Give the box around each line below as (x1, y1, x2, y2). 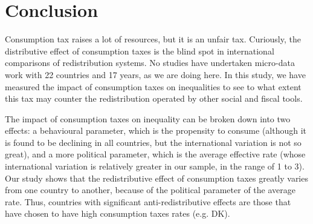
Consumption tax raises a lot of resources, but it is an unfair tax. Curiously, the (5, 33, 301, 45)
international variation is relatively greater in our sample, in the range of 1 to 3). (5, 160, 305, 173)
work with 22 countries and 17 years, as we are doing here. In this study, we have (5, 68, 306, 81)
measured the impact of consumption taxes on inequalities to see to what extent (5, 80, 302, 93)
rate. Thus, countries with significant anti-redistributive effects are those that (5, 195, 291, 208)
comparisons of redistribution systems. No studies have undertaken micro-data (5, 56, 295, 69)
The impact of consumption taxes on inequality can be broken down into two (5, 112, 291, 125)
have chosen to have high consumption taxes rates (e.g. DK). (5, 207, 230, 220)
